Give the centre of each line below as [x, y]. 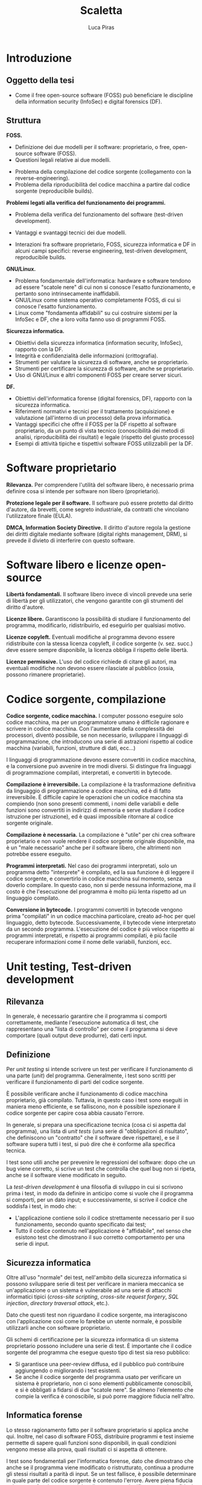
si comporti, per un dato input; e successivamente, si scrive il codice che [97, 1200]
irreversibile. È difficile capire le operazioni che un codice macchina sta [95, 797]
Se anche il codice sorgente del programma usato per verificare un [98, 1377]
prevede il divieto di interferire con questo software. [71, 540]
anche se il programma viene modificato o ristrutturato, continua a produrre [100, 1467]
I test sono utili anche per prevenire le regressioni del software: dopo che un [101, 1162]
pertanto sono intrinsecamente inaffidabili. [68, 293]
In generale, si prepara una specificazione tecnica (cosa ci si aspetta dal [96, 1125]
